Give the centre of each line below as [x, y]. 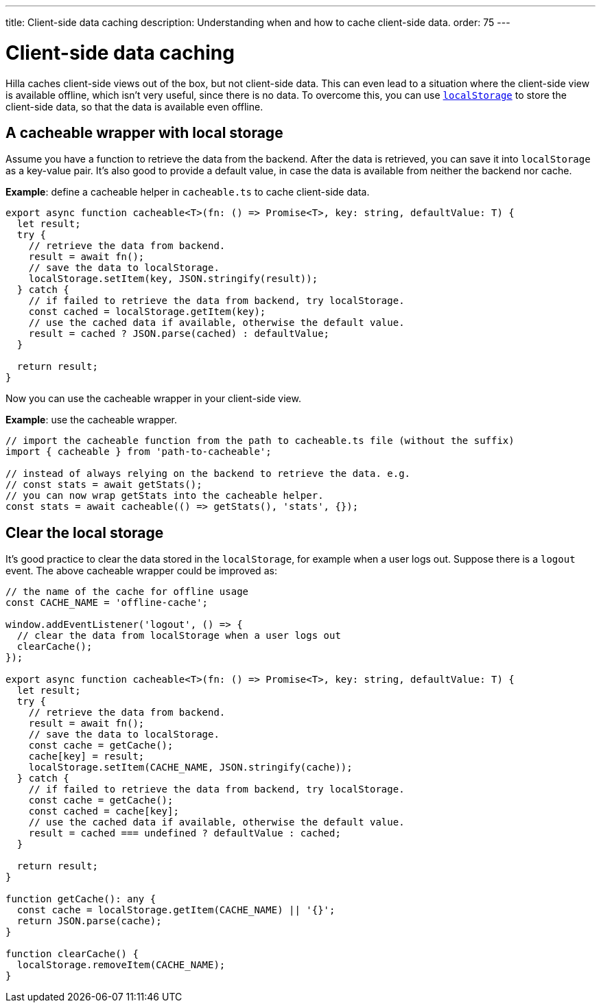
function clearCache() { [72, 954]
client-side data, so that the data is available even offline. [134, 106]
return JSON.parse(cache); [89, 921]
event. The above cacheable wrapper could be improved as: [141, 571]
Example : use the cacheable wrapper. [91, 420]
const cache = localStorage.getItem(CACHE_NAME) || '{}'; [176, 910]
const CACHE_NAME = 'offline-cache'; [107, 603]
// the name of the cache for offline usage [127, 592]
